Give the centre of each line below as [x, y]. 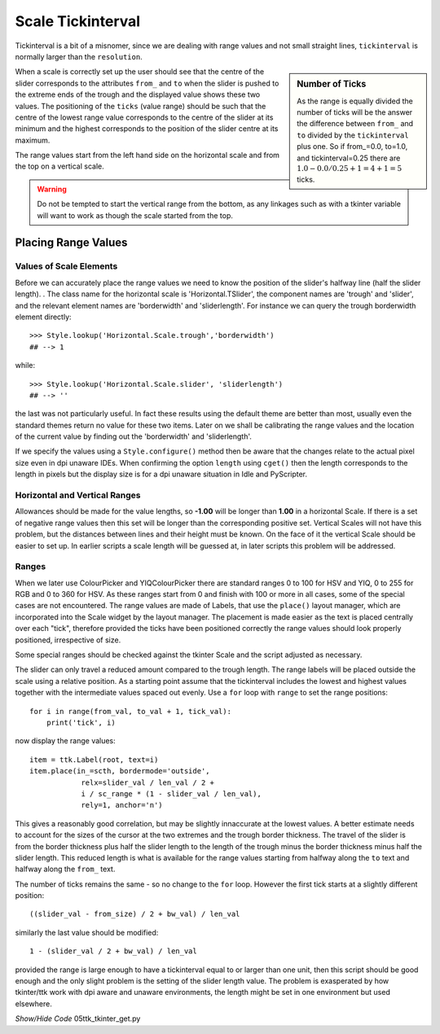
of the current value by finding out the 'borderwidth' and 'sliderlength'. [134, 436]
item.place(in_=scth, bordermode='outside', [120, 771]
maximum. [33, 140]
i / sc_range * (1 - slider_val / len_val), [172, 793]
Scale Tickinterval [78, 21]
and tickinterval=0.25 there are [349, 158]
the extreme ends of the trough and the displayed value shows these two [138, 94]
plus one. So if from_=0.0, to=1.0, [352, 147]
